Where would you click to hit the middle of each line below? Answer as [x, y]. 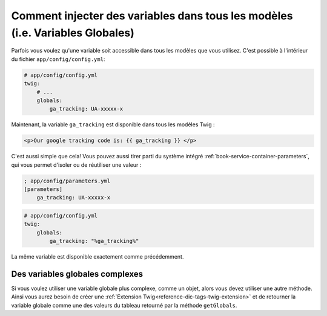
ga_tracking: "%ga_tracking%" [94, 241]
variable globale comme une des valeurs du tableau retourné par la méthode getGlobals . [124, 305]
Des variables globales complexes [77, 274]
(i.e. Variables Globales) [73, 33]
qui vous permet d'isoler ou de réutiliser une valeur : [76, 165]
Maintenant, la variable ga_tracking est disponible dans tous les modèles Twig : [113, 124]
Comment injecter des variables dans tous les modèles [152, 16]
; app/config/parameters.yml [67, 181]
